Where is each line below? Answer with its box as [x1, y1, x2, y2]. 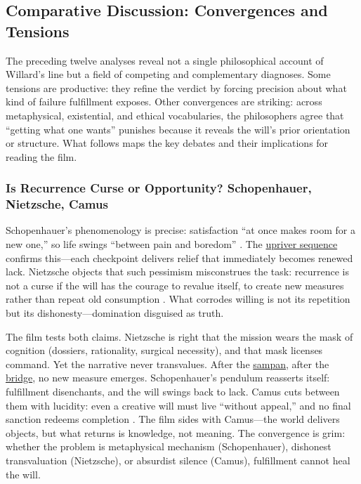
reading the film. [6, 149, 77, 164]
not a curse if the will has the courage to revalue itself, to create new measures [6, 277, 344, 292]
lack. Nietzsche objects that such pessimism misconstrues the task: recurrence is [6, 264, 349, 279]
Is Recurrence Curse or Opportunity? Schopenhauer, [6, 179, 312, 197]
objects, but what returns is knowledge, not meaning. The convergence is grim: [6, 425, 346, 440]
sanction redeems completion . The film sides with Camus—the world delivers [6, 412, 340, 426]
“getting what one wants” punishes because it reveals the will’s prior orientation [6, 122, 350, 136]
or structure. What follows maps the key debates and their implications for [6, 136, 329, 150]
